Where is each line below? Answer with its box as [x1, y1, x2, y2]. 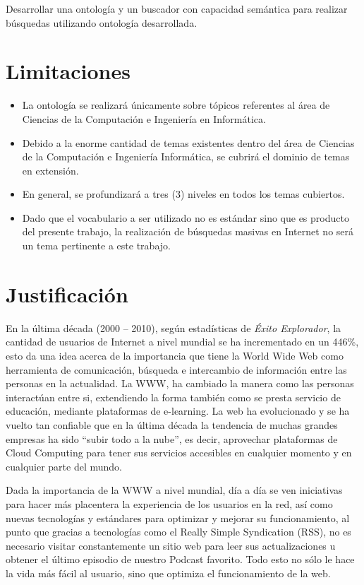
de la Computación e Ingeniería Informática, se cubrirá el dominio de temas [22, 149, 350, 164]
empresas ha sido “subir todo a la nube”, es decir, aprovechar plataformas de [6, 431, 338, 446]
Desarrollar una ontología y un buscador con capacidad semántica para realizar [6, 1, 348, 16]
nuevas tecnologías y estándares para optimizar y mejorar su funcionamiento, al [6, 510, 350, 525]
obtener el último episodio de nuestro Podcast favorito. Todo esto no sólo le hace [6, 552, 355, 567]
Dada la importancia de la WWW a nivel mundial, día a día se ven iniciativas [6, 483, 343, 497]
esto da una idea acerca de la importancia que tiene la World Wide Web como [6, 348, 344, 362]
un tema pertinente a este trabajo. [22, 238, 171, 253]
